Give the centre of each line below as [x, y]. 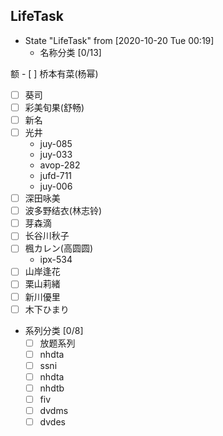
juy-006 [56, 186]
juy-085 [56, 144]
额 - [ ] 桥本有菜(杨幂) [54, 73]
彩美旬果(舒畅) [54, 107]
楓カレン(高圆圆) [58, 248]
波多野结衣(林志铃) [63, 211]
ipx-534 [56, 260]
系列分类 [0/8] [54, 330]
